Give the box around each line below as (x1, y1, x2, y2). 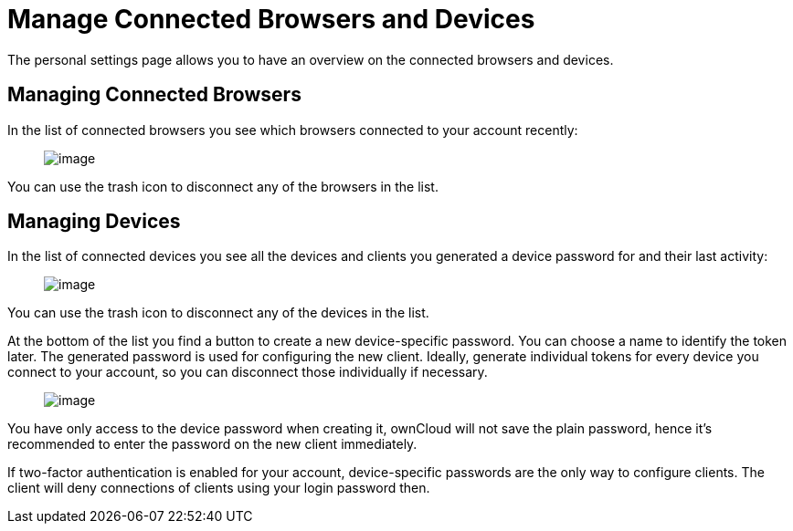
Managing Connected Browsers (7, 83, 301, 107)
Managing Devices (7, 210, 181, 234)
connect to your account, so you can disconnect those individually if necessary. (7, 364, 488, 380)
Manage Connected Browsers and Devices (7, 4, 535, 35)
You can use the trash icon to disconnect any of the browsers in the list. (7, 178, 439, 194)
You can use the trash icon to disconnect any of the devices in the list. (7, 305, 429, 321)
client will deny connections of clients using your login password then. (7, 480, 430, 496)
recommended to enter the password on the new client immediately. (7, 436, 418, 453)
